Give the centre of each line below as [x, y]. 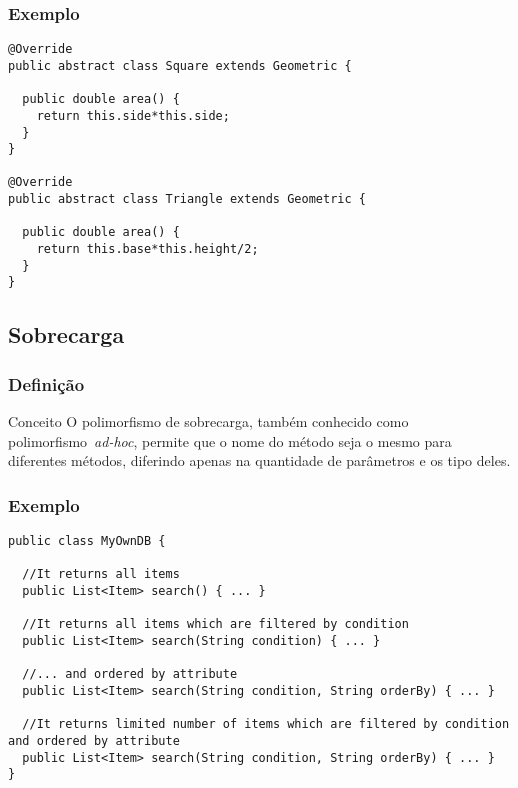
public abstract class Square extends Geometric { [180, 65]
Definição [46, 383]
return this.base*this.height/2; [147, 249]
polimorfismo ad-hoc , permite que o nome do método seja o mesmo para [230, 440]
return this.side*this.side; [133, 115]
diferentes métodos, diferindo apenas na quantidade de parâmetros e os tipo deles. [259, 460]
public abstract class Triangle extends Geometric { [187, 199]
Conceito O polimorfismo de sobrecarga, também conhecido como [208, 421]
